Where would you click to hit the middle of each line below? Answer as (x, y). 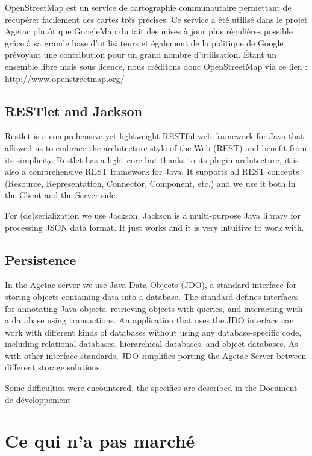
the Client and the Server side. (61, 195)
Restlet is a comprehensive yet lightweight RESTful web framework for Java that (154, 136)
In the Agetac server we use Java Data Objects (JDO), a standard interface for (151, 285)
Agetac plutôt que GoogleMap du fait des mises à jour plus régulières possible (149, 31)
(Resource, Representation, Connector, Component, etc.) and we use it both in (150, 183)
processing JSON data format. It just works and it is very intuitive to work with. (154, 227)
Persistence (41, 259)
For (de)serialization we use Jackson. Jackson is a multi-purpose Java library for (153, 215)
